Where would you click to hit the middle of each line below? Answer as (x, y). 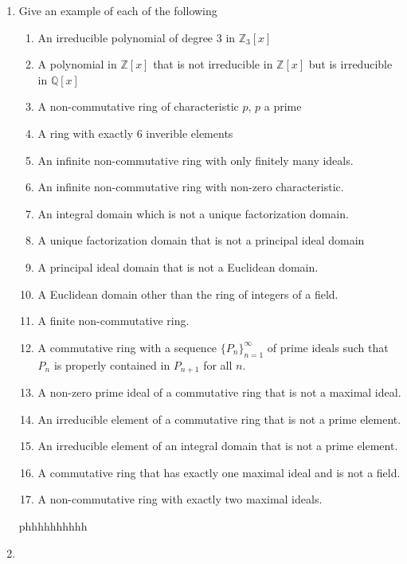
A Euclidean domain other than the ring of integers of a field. (188, 294)
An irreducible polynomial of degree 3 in (137, 37)
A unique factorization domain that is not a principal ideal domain (201, 240)
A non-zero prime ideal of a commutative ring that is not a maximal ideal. (219, 392)
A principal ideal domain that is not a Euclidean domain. (178, 266)
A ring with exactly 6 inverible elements (135, 133)
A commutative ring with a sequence (127, 347)
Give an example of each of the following (118, 10)
